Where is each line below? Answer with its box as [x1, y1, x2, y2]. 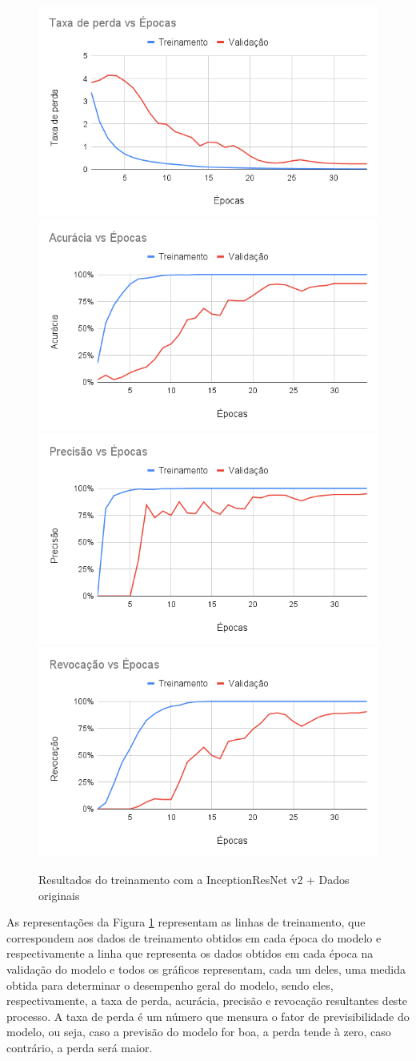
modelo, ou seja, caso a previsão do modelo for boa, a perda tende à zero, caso [6, 1023, 391, 1040]
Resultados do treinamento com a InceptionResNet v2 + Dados [38, 871, 350, 888]
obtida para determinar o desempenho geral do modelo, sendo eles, [6, 976, 334, 993]
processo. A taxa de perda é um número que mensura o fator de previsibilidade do [6, 1007, 410, 1024]
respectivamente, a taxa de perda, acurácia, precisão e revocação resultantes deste [6, 992, 408, 1009]
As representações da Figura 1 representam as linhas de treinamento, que [6, 914, 366, 930]
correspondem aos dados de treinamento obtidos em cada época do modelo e [6, 929, 382, 946]
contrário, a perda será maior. [6, 1039, 153, 1055]
